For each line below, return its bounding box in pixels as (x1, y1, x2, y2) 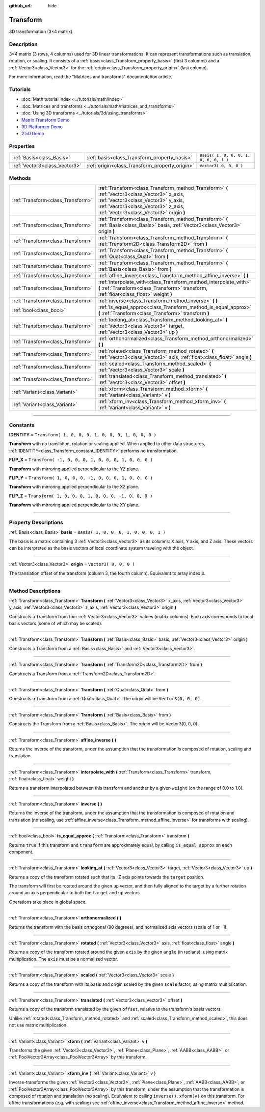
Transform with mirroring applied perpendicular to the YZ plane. (9, 466, 139, 472)
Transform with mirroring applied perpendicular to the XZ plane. (9, 484, 139, 490)
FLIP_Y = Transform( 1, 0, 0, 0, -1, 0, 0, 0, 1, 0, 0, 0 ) (9, 475, 153, 481)
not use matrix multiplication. (9, 1022, 68, 1028)
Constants (9, 422, 35, 428)
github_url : (9, 3, 32, 8)
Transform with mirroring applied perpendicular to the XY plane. (9, 502, 140, 508)
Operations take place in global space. (9, 899, 87, 905)
